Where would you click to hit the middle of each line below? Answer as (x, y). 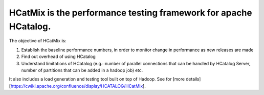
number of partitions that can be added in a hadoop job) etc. (82, 70)
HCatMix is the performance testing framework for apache (131, 13)
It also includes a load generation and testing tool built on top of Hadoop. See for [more (97, 79)
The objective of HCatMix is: (38, 41)
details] (193, 79)
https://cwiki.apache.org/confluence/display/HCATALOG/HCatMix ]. (78, 86)
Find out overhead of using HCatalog (58, 57)
